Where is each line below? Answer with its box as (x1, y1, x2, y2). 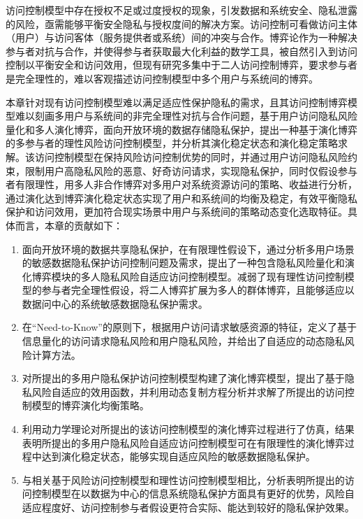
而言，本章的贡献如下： (15, 218, 123, 232)
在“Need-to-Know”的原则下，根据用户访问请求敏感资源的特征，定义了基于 (22, 320, 357, 334)
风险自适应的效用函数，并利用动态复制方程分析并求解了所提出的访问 (31, 384, 345, 399)
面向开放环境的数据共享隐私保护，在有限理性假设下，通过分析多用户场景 (22, 241, 355, 256)
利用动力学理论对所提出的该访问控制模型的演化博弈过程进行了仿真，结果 (22, 422, 355, 436)
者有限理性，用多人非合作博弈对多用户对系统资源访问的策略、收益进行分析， (6, 177, 357, 192)
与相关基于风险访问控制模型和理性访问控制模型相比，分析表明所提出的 (22, 472, 345, 487)
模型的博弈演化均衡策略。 (31, 398, 149, 413)
